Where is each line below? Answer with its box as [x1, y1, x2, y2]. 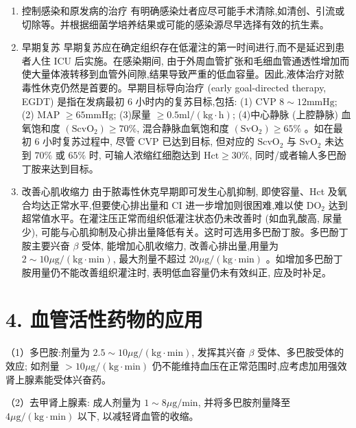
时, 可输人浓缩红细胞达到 [88, 147, 201, 161]
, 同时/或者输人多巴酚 [249, 147, 347, 161]
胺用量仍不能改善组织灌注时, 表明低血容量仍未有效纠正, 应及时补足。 [21, 264, 331, 279]
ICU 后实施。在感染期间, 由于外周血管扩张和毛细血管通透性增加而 [54, 53, 350, 67]
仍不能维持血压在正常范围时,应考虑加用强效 [152, 359, 347, 372]
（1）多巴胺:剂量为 [5, 345, 90, 359]
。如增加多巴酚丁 [265, 251, 343, 266]
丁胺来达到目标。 [21, 161, 99, 175]
